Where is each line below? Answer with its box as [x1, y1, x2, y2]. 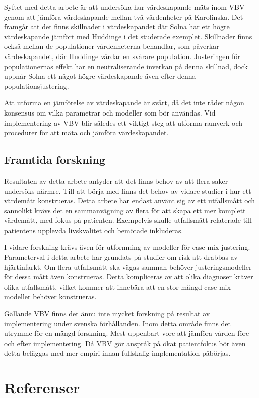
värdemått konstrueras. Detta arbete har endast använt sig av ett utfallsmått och [4, 195, 255, 206]
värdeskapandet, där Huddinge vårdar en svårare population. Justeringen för [4, 50, 240, 61]
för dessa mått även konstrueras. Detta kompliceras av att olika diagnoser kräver [4, 271, 253, 282]
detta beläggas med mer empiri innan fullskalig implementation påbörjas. [4, 348, 231, 358]
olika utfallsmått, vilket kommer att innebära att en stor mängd [4, 281, 202, 292]
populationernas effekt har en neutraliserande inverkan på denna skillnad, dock [4, 61, 248, 71]
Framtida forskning [4, 152, 105, 167]
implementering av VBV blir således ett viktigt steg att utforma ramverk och [4, 117, 243, 128]
